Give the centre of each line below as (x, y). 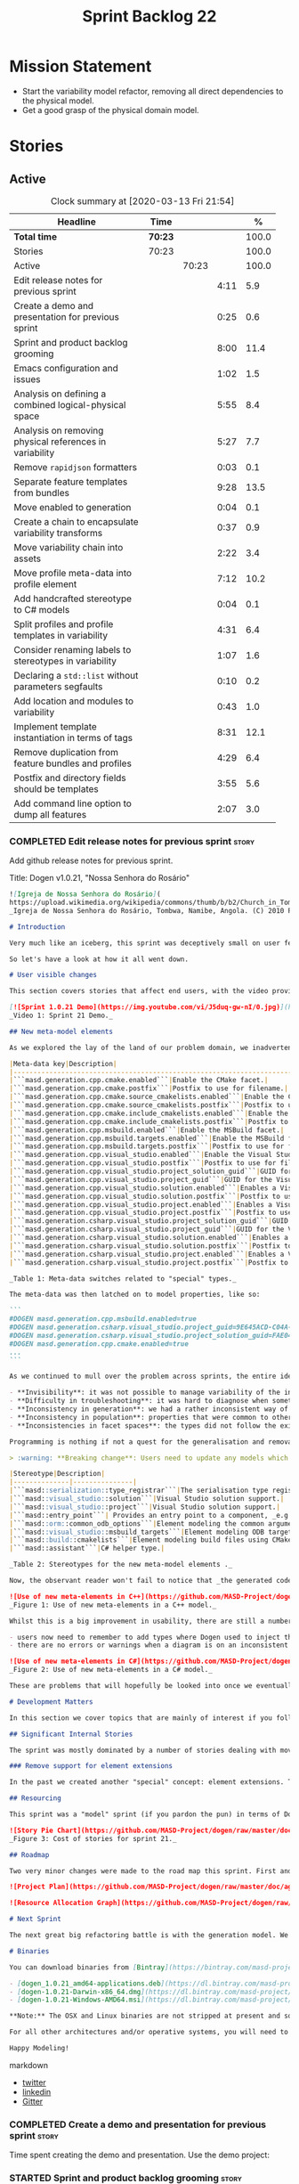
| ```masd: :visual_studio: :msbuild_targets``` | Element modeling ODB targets (153, 1532)
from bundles (41, 493)
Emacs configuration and (66, 368)
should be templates (57, 788)
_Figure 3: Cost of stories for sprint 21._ (93, 1838)
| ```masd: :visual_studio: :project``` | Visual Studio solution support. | (145, 1507)
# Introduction (37, 927)
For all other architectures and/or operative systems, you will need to (149, 2033)
